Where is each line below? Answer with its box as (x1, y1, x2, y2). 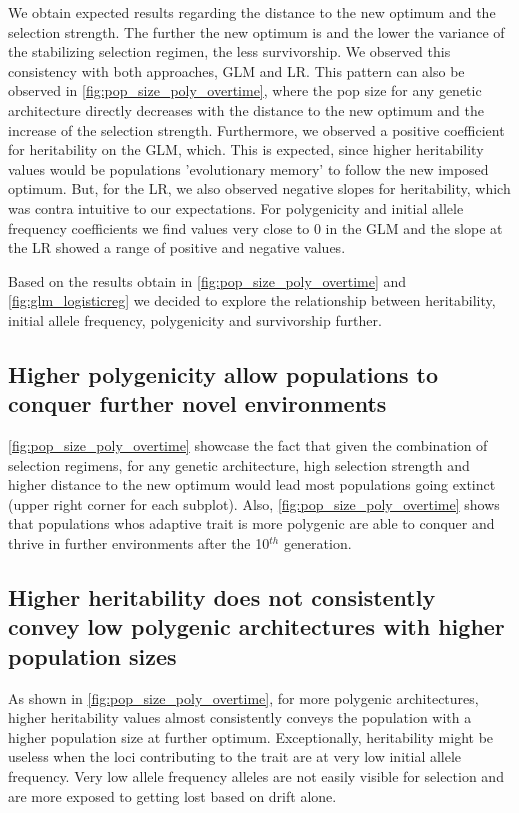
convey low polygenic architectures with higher (8, 611, 505, 642)
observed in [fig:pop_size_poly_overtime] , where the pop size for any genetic (8, 80, 482, 101)
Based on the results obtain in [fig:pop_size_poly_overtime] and (8, 270, 407, 291)
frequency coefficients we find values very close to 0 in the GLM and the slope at (8, 217, 503, 238)
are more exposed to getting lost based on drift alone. (8, 785, 337, 806)
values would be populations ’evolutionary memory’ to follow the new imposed (8, 158, 489, 179)
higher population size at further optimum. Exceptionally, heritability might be (8, 726, 494, 747)
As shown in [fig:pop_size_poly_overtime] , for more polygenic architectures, (8, 687, 479, 708)
